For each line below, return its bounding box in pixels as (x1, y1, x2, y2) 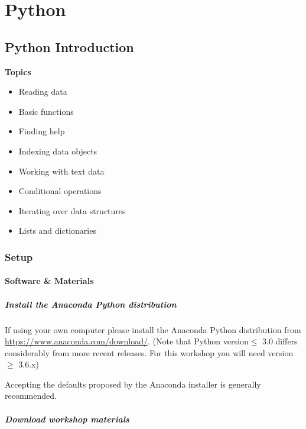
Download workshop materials (5, 412, 129, 425)
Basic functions (18, 105, 74, 117)
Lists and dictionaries (18, 224, 96, 237)
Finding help (18, 125, 65, 137)
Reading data (18, 85, 67, 98)
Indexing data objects (18, 144, 97, 157)
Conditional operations (18, 185, 102, 197)
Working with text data (18, 164, 105, 177)
